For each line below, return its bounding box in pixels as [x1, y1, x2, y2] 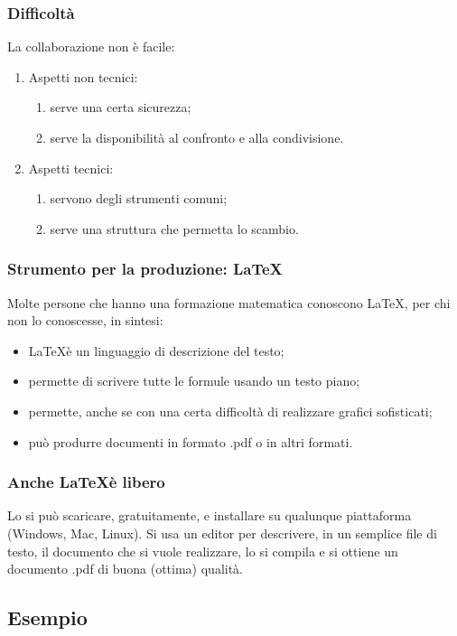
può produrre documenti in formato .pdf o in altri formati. [28, 432, 353, 451]
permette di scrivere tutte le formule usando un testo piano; [28, 371, 360, 390]
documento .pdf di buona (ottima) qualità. [7, 559, 244, 578]
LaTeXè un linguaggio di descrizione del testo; [28, 341, 284, 360]
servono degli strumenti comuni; [50, 189, 228, 208]
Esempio [7, 603, 88, 631]
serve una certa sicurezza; [50, 98, 191, 117]
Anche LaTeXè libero [7, 471, 165, 493]
